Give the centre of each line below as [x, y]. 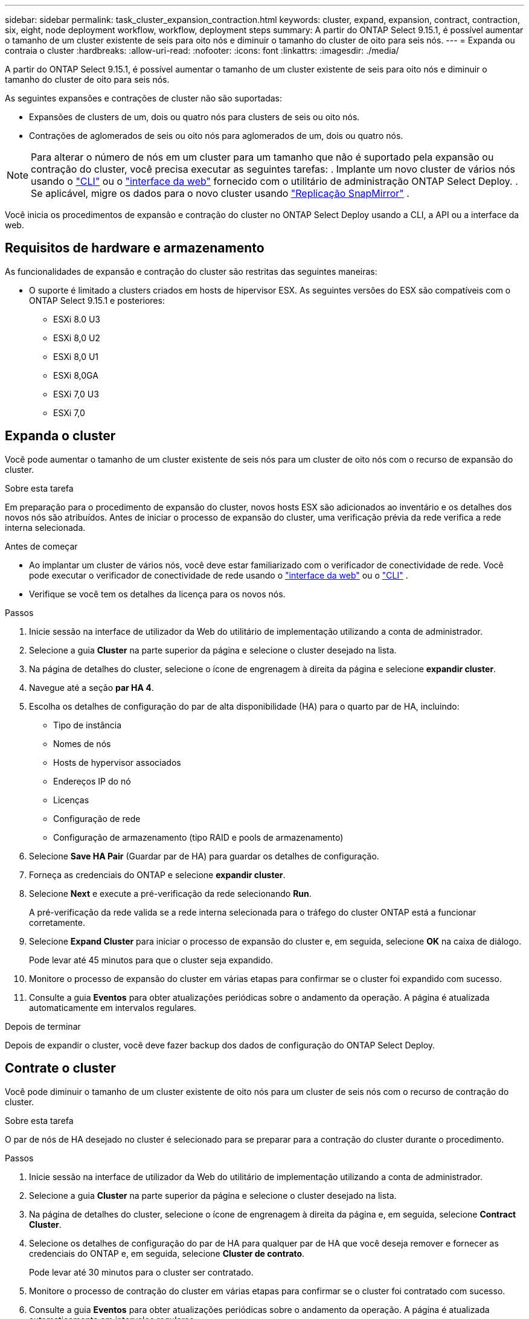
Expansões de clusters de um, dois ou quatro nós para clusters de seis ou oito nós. [194, 117]
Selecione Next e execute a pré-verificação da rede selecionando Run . [170, 893]
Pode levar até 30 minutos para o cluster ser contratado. [141, 1272]
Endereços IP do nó [92, 781]
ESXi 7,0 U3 [76, 394]
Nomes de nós [82, 743]
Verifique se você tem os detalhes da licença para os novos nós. [157, 594]
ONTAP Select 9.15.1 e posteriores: [97, 300]
